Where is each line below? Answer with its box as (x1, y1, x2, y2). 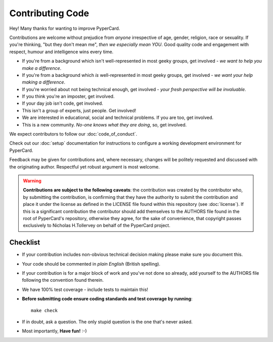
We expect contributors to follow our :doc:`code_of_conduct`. (9, 131, 138, 137)
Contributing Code (9, 8, 89, 19)
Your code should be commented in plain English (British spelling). (22, 261, 161, 267)
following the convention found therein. (22, 277, 104, 283)
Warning (23, 178, 41, 184)
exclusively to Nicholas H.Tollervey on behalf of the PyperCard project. (23, 223, 170, 229)
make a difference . (22, 65, 62, 71)
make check (31, 308, 58, 313)
